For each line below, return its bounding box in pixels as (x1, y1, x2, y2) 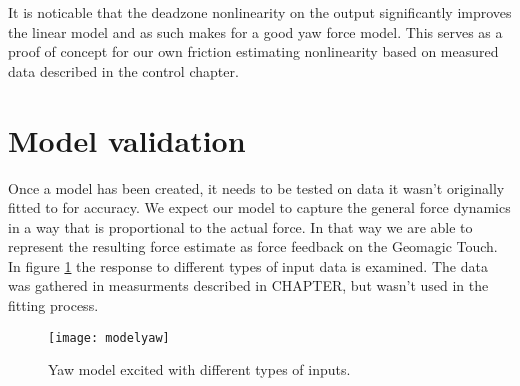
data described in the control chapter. (8, 60, 239, 81)
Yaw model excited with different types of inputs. (48, 359, 351, 380)
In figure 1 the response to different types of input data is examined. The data (8, 255, 488, 276)
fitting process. (8, 295, 99, 316)
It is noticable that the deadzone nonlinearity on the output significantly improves (8, 2, 512, 22)
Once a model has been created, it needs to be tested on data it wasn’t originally (8, 177, 505, 198)
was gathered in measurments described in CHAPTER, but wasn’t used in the (8, 275, 489, 296)
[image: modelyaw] (48, 330, 170, 345)
